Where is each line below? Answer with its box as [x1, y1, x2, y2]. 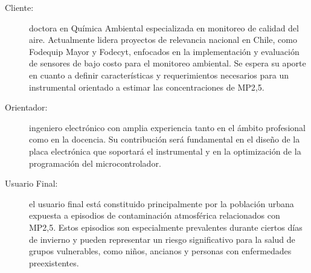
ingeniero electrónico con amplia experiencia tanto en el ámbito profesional [29, 121, 306, 133]
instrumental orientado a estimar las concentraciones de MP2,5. [29, 80, 265, 93]
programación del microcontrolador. [29, 156, 161, 169]
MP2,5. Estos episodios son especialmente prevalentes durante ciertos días [29, 220, 303, 233]
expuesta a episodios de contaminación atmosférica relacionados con [29, 209, 280, 222]
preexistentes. [29, 256, 79, 269]
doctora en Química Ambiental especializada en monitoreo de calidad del [29, 21, 299, 34]
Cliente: [5, 1, 34, 13]
